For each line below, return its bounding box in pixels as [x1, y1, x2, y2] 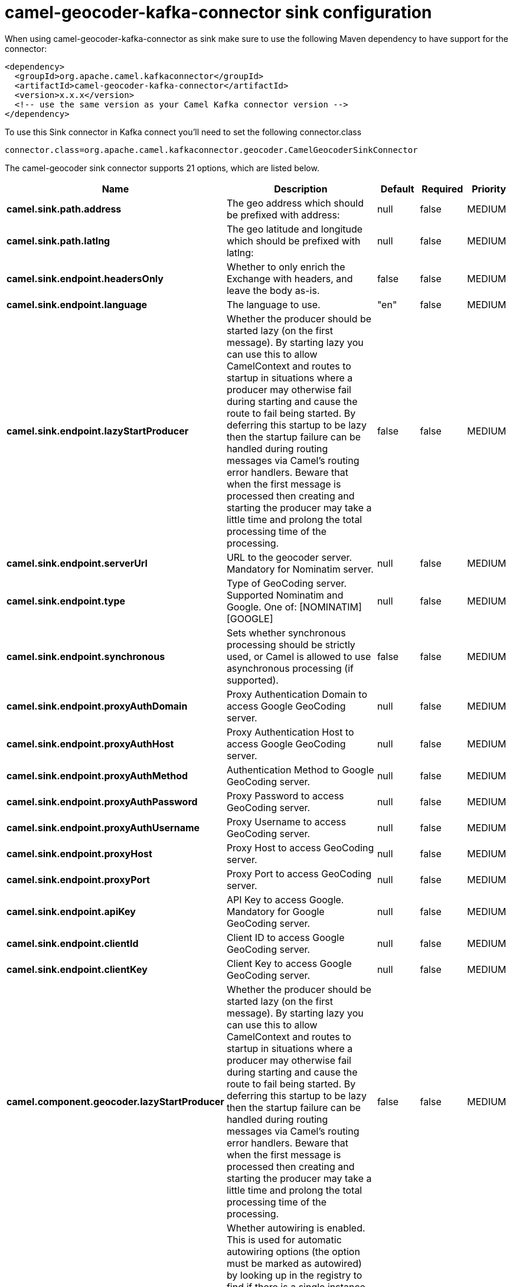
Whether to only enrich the [226, 260, 345, 273]
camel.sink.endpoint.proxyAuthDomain [6, 700, 188, 712]
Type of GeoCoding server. [226, 577, 347, 589]
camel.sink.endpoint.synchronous [6, 650, 165, 662]
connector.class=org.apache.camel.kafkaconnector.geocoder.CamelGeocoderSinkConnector [5, 145, 418, 155]
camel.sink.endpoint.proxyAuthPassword [6, 795, 198, 808]
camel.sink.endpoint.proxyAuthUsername [6, 821, 200, 834]
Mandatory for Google [226, 905, 325, 917]
